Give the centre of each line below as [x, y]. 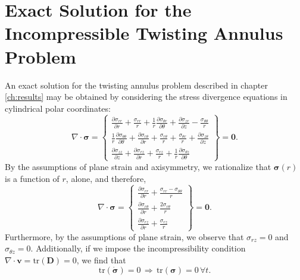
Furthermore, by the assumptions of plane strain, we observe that [124, 236]
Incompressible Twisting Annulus [144, 33]
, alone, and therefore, [106, 178]
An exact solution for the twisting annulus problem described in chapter [136, 85]
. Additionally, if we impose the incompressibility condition [138, 248]
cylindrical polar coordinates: [58, 108]
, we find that [101, 260]
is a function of [32, 178]
